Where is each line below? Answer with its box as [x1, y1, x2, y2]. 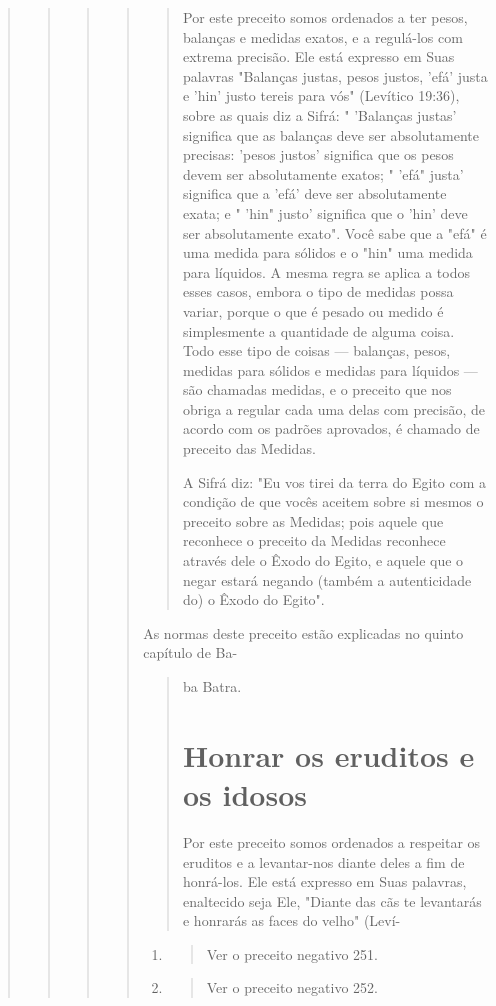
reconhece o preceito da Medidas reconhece [182, 530, 446, 551]
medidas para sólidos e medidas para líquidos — [182, 359, 478, 380]
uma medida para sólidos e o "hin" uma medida [182, 242, 473, 263]
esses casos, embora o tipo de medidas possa [182, 281, 454, 302]
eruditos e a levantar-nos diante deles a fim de [182, 851, 465, 872]
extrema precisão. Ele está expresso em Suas [182, 46, 455, 67]
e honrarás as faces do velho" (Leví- [182, 910, 401, 931]
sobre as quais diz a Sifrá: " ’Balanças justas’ [182, 104, 457, 125]
